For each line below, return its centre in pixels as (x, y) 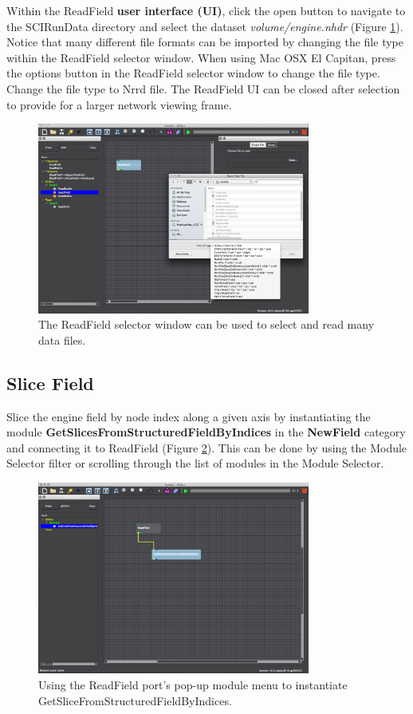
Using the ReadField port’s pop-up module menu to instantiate (193, 685)
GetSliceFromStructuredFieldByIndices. (135, 700)
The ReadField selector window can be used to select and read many (206, 324)
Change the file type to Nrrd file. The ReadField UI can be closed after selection (203, 88)
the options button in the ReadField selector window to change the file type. (193, 73)
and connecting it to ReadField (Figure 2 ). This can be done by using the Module (207, 447)
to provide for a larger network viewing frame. (119, 104)
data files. (62, 339)
